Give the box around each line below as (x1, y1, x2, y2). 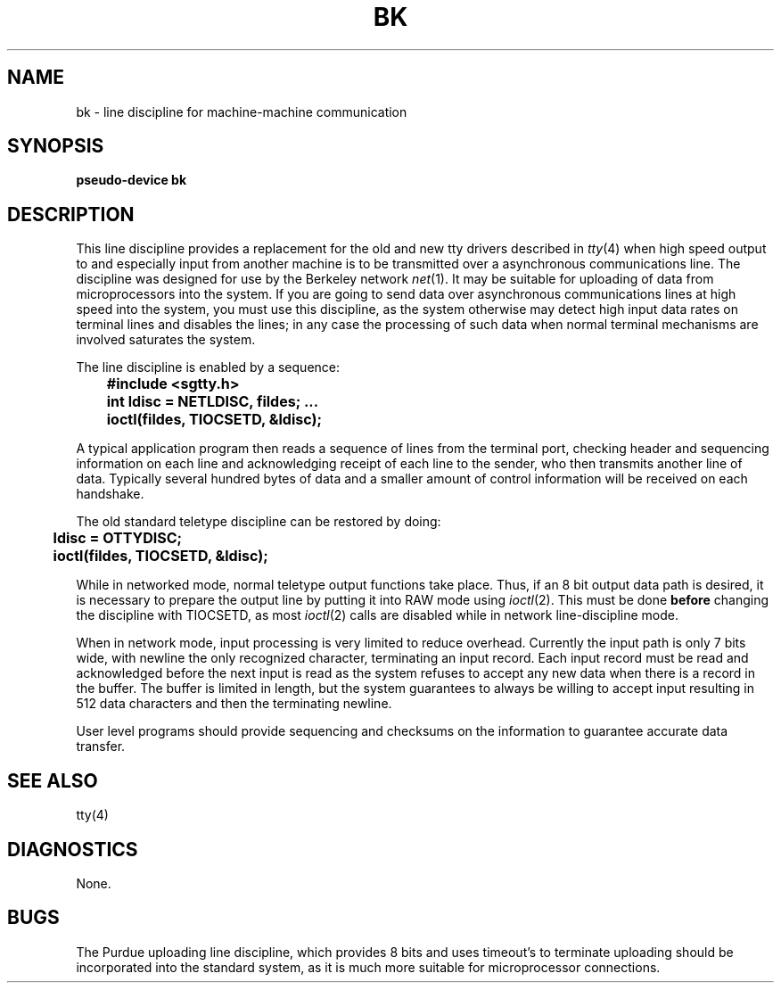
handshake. (76, 486, 144, 502)
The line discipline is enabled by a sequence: (76, 359, 341, 375)
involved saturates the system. (76, 332, 256, 348)
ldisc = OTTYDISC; (53, 529, 183, 548)
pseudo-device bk (76, 172, 187, 188)
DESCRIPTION (7, 202, 135, 226)
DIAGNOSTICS (7, 837, 138, 861)
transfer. (76, 738, 126, 755)
